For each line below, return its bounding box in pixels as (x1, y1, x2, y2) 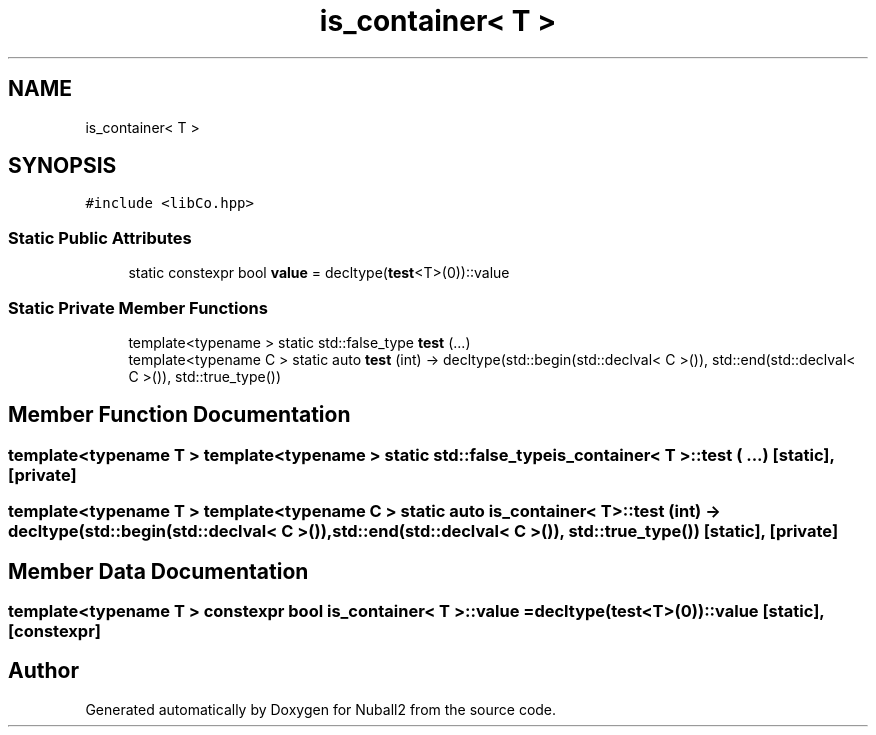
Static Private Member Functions (8, 297, 268, 318)
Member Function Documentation (8, 402, 351, 428)
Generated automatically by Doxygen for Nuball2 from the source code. (85, 700, 557, 718)
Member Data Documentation (8, 558, 309, 584)
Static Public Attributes (8, 227, 192, 248)
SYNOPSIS (8, 153, 117, 179)
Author (8, 658, 79, 684)
